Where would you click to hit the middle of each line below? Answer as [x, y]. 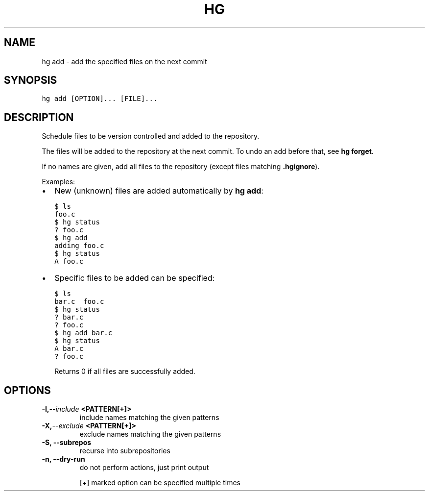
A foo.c [69, 261]
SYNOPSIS [31, 80]
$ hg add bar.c [83, 333]
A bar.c [69, 349]
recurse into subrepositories [125, 451]
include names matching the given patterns [149, 418]
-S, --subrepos [67, 443]
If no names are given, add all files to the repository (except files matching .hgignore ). [181, 167]
